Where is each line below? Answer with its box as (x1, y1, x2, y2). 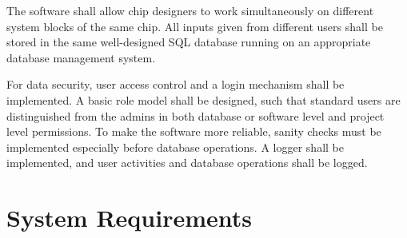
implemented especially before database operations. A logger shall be (6, 138, 344, 155)
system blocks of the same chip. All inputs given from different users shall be (6, 18, 383, 34)
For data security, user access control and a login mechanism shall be (6, 76, 345, 93)
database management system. (6, 49, 156, 65)
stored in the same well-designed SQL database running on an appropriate (6, 34, 371, 50)
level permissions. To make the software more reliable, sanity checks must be (6, 123, 381, 140)
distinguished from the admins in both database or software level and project (6, 107, 385, 124)
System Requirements (6, 201, 252, 234)
